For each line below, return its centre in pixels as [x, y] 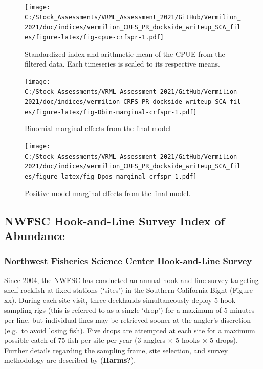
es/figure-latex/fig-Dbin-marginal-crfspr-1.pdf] [111, 112]
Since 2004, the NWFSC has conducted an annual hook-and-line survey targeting [131, 280]
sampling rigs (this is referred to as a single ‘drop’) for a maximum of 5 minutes [129, 310]
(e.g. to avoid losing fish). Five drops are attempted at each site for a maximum [130, 330]
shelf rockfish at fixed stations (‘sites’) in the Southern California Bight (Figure [128, 290]
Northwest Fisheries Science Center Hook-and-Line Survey [128, 261]
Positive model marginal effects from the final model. [108, 193]
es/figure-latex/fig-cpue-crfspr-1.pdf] [94, 37]
